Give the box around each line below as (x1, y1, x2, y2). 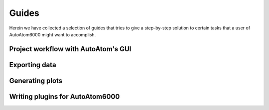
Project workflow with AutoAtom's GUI (9, 45, 132, 53)
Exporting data (9, 60, 57, 69)
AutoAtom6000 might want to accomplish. (9, 31, 96, 37)
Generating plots (9, 76, 63, 85)
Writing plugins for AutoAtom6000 (9, 92, 120, 101)
